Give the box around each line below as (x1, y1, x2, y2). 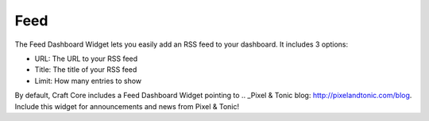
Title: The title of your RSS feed (34, 65, 137, 74)
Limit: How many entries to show (34, 76, 142, 85)
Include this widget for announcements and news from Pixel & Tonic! (14, 101, 240, 111)
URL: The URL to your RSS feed (34, 54, 138, 63)
